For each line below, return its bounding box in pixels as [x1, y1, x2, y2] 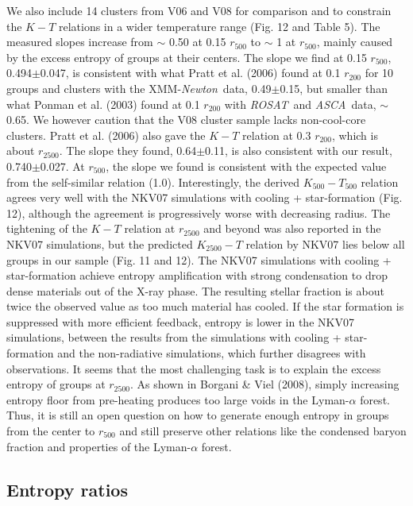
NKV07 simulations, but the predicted [6, 235, 193, 252]
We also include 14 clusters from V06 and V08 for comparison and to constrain [6, 2, 392, 18]
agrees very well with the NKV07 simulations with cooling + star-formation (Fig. [6, 189, 403, 206]
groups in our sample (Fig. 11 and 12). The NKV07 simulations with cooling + [6, 251, 392, 268]
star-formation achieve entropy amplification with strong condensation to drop [6, 267, 388, 284]
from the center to [6, 423, 95, 439]
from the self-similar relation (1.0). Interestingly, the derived [6, 173, 300, 190]
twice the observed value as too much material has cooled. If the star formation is [6, 298, 404, 315]
